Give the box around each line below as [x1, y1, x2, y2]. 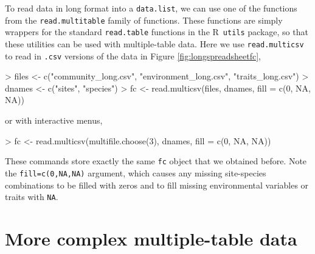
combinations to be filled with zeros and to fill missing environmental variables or [5, 178, 309, 191]
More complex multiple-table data [5, 226, 297, 250]
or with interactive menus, [5, 114, 103, 127]
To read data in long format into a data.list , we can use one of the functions [5, 2, 297, 14]
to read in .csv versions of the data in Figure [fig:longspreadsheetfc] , [5, 49, 261, 62]
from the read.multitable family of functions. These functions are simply [5, 13, 283, 26]
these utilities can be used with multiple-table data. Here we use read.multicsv [5, 37, 304, 50]
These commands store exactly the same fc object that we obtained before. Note [5, 155, 307, 167]
